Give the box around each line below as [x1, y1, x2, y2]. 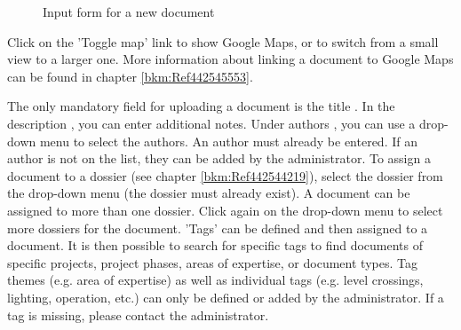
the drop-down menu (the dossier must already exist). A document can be [7, 184, 410, 202]
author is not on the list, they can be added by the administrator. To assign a [7, 149, 431, 168]
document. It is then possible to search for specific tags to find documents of [7, 236, 424, 255]
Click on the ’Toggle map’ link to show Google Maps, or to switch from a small [7, 32, 439, 51]
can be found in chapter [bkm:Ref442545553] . [7, 67, 253, 85]
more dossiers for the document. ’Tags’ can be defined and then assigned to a [7, 218, 428, 237]
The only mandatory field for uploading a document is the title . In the [7, 97, 395, 115]
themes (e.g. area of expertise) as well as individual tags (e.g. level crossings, [7, 271, 424, 289]
